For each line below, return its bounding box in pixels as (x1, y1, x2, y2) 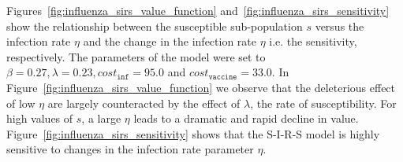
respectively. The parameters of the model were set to (6, 48, 266, 64)
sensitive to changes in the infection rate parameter (6, 141, 254, 157)
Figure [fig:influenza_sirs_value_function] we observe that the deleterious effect (6, 79, 396, 95)
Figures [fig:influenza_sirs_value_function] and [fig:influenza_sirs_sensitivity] (6, 2, 390, 18)
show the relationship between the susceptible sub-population (6, 17, 303, 34)
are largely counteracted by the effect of (47, 94, 241, 111)
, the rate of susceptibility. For (250, 94, 397, 111)
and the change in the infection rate (83, 33, 257, 50)
